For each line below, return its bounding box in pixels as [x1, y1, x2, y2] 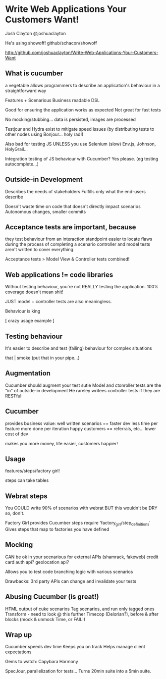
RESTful [5, 393, 22, 399]
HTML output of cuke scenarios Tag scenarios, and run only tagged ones [5, 606, 155, 612]
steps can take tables [5, 477, 49, 483]
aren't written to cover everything [5, 247, 73, 253]
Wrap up [5, 630, 32, 639]
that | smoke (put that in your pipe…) [5, 355, 80, 361]
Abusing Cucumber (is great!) [5, 593, 99, 601]
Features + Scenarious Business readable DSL [5, 97, 100, 103]
